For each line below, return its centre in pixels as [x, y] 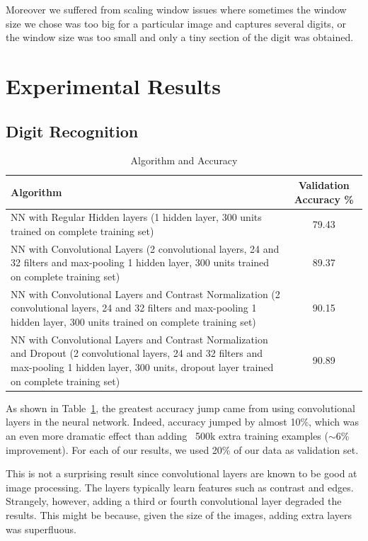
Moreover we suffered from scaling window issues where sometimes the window [176, 9]
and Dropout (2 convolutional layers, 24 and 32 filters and [137, 353]
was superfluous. [41, 529]
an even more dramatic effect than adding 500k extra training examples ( [167, 435]
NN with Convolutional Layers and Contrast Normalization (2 [145, 294]
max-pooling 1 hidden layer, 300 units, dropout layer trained [142, 367]
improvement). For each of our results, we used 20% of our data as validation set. [182, 449]
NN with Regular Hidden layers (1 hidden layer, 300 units [136, 217]
